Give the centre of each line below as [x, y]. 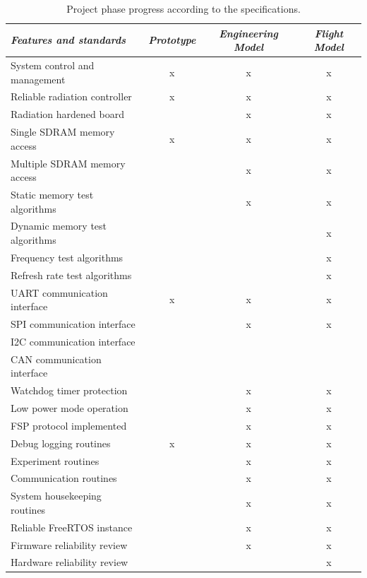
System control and [53, 65]
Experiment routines [55, 460]
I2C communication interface [73, 341]
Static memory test [52, 195]
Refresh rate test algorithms [71, 275]
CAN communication [56, 359]
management [38, 79]
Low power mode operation [70, 408]
